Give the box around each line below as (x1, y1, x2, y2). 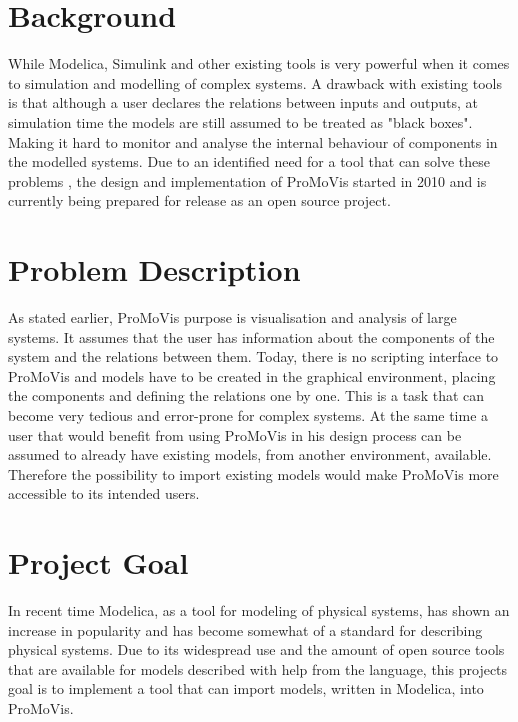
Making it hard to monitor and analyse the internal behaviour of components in (8, 131, 498, 152)
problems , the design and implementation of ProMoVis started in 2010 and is (8, 170, 487, 191)
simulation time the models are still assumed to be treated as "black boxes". (8, 111, 473, 132)
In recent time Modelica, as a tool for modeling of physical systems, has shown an (8, 600, 510, 621)
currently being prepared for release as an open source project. (8, 190, 391, 211)
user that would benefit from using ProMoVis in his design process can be (8, 424, 462, 445)
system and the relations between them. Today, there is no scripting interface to (8, 346, 499, 367)
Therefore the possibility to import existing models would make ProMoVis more (8, 463, 499, 484)
